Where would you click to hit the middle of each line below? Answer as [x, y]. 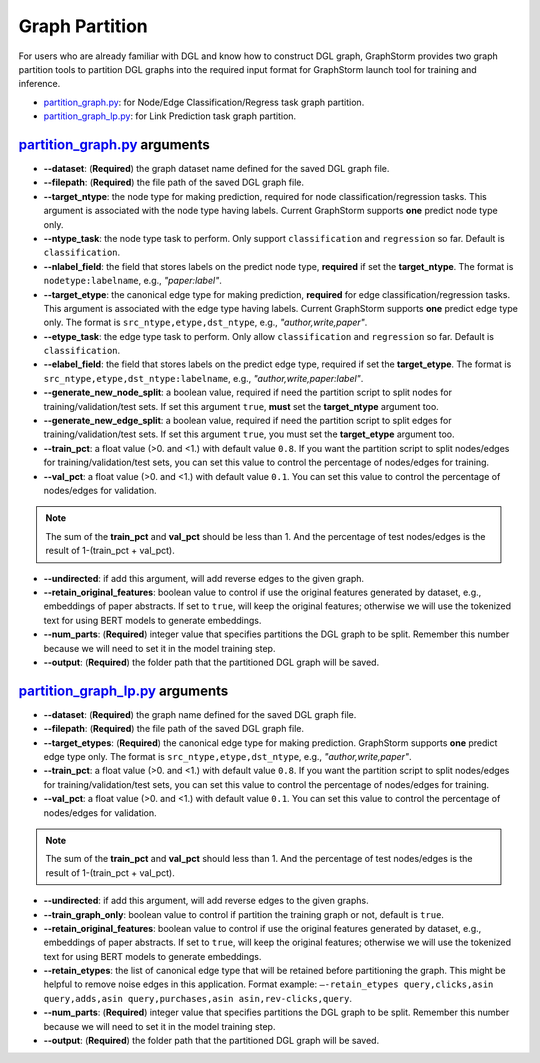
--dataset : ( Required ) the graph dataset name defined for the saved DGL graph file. [216, 169]
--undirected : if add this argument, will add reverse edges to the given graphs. [206, 901]
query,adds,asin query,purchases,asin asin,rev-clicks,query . [197, 998]
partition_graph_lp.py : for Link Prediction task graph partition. [170, 116]
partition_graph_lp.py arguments [123, 690]
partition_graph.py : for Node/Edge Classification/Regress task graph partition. [204, 102]
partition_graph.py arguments [114, 144]
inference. [39, 84]
